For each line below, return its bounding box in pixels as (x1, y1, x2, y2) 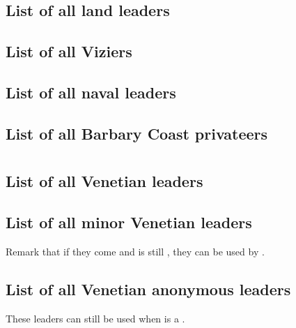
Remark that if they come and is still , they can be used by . (6, 244, 265, 258)
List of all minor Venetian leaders (6, 211, 252, 232)
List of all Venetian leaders (6, 170, 203, 192)
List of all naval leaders (6, 81, 176, 103)
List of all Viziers (6, 40, 132, 61)
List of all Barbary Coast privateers (6, 122, 268, 144)
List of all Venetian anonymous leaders (6, 278, 291, 299)
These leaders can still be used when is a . (6, 311, 185, 325)
